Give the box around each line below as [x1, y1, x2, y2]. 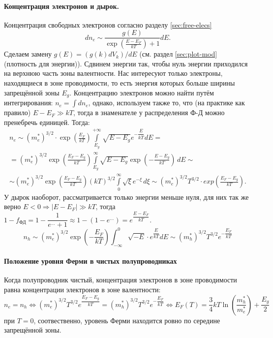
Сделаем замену [4, 49, 52, 59]
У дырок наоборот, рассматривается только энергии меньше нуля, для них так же [4, 191, 249, 202]
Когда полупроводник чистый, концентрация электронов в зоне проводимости [4, 275, 237, 285]
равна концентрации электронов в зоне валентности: [4, 284, 161, 294]
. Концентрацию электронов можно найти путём [69, 87, 214, 97]
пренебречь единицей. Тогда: [4, 117, 90, 127]
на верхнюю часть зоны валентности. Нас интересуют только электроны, [4, 68, 223, 78]
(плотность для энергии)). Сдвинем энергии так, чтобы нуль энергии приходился [4, 58, 248, 68]
